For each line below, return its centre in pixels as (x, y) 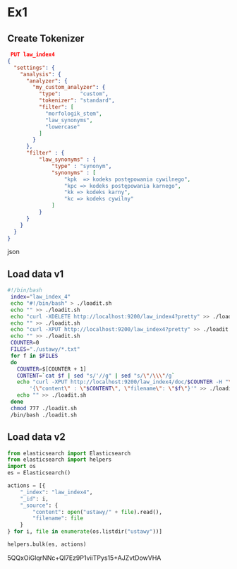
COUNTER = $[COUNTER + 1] (51, 369)
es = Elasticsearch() (39, 473)
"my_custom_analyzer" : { (69, 88)
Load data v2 (36, 437)
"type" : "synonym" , (82, 166)
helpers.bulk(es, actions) (47, 544)
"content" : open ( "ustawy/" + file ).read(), (97, 512)
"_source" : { (39, 505)
